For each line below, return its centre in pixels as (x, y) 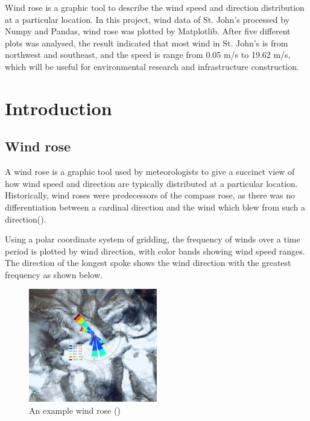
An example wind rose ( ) (75, 410)
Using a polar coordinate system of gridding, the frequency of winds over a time (153, 239)
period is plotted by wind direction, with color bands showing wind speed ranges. (155, 251)
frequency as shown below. (54, 274)
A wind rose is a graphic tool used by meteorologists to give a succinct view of (150, 172)
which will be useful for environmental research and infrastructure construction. (152, 66)
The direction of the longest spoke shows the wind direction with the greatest (148, 263)
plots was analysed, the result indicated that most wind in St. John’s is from (147, 43)
